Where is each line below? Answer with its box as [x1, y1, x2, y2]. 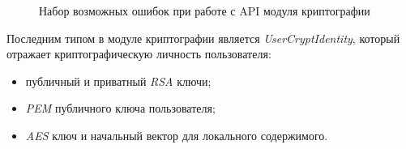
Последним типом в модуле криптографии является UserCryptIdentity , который [6, 29, 400, 46]
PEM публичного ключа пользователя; [25, 100, 216, 117]
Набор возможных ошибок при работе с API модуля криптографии [39, 2, 370, 19]
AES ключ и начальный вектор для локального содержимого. [25, 126, 328, 143]
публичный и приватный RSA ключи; [25, 72, 212, 89]
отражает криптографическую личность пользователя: [6, 45, 271, 62]
